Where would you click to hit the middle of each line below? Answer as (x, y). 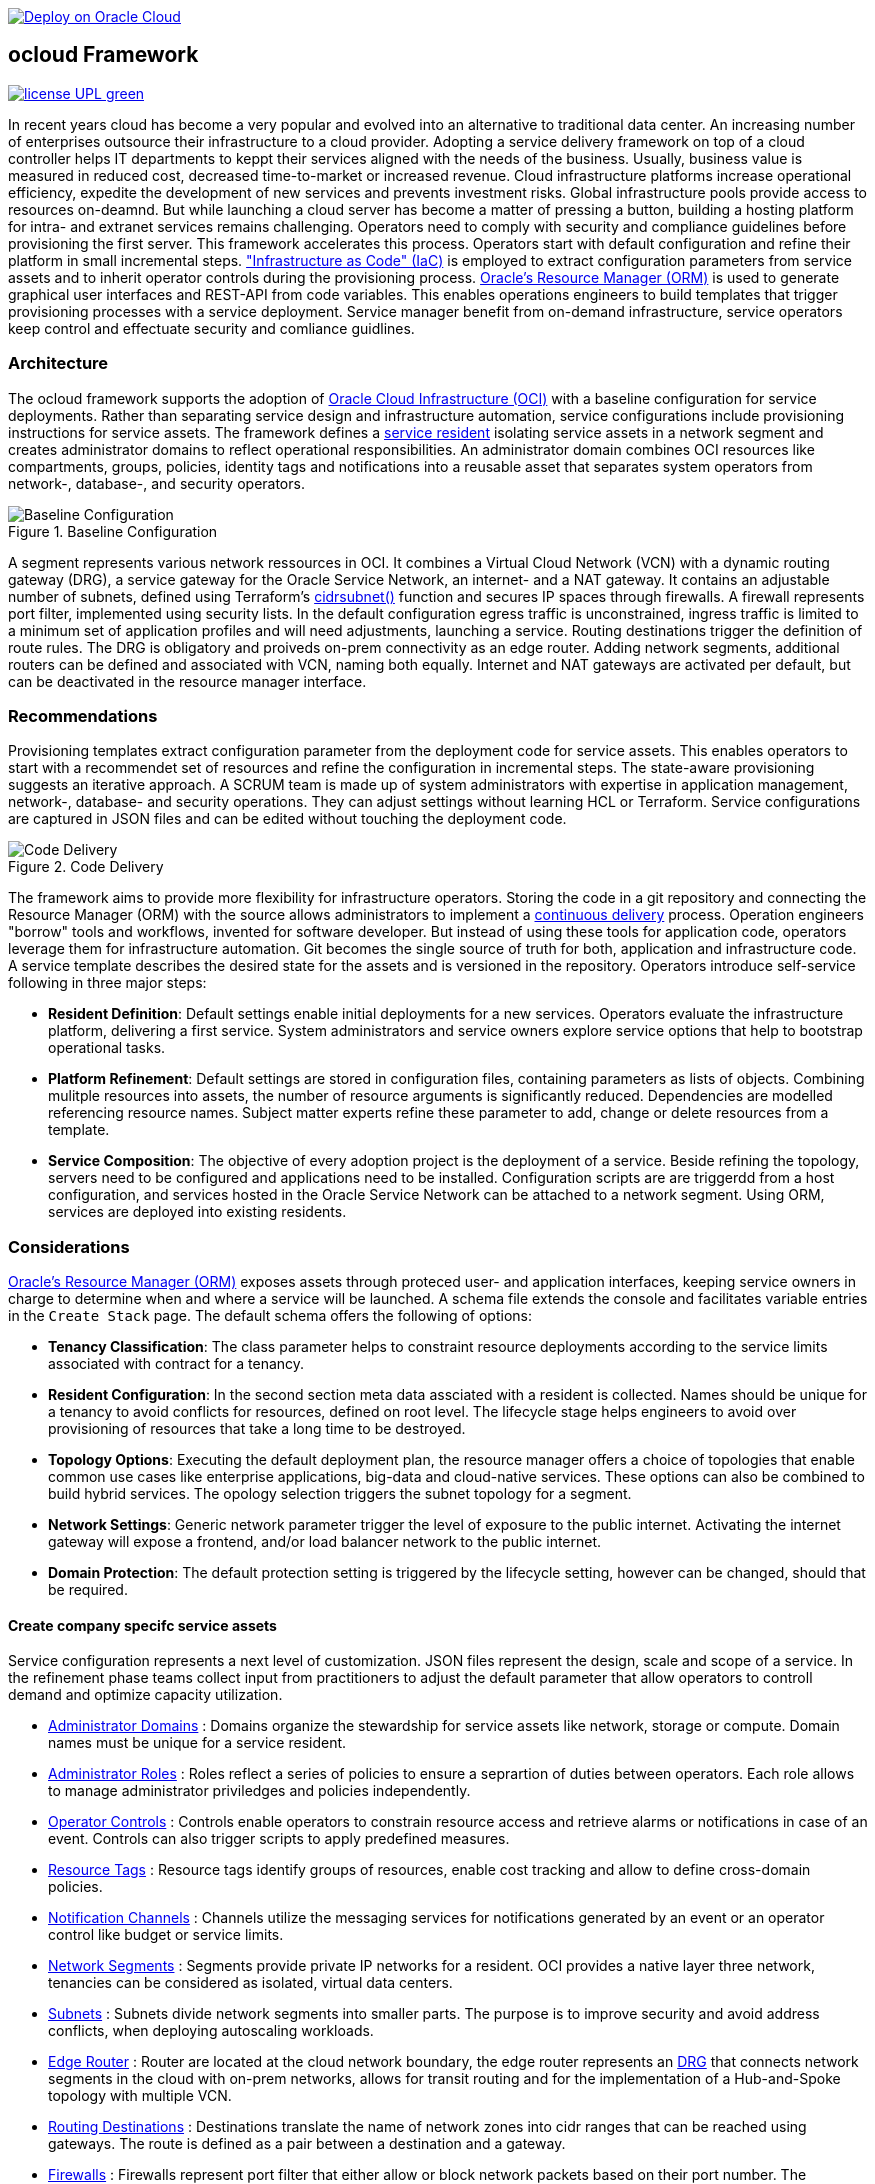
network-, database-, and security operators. (156, 483)
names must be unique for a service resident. (197, 1743)
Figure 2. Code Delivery (86, 867)
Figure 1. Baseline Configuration (113, 531)
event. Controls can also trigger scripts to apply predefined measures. (279, 1839)
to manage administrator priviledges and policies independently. (259, 1791)
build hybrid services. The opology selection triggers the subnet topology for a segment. (340, 1494)
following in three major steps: (107, 983)
